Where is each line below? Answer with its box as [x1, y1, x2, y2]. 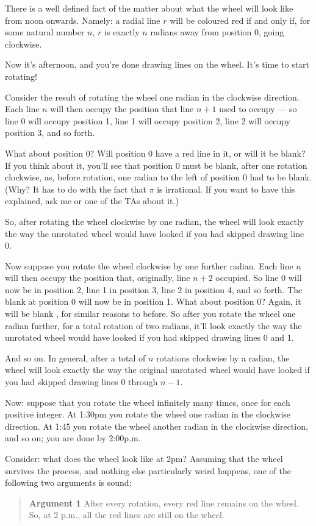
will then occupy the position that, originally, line [5, 271, 190, 284]
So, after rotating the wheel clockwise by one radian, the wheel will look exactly [5, 215, 304, 227]
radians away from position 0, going [150, 26, 284, 38]
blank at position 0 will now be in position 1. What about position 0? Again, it [5, 295, 301, 308]
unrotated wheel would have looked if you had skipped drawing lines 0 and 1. [5, 331, 294, 344]
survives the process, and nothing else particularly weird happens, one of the [5, 464, 291, 477]
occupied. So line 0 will [215, 271, 302, 284]
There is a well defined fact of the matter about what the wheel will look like [5, 2, 293, 14]
